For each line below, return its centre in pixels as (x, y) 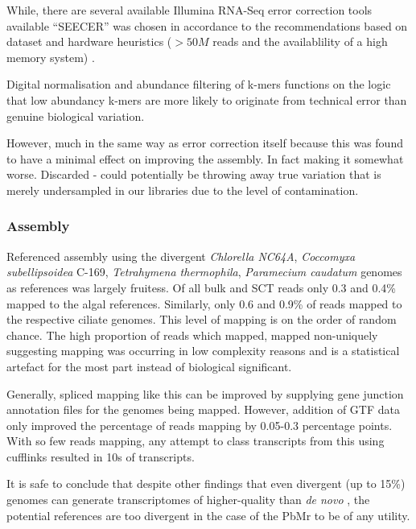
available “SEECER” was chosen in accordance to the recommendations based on (207, 25)
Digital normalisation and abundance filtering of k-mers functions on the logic (199, 84)
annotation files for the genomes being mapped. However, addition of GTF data (203, 409)
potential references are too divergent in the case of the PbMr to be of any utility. (208, 515)
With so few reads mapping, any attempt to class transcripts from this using (196, 441)
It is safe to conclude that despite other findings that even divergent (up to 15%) (206, 484)
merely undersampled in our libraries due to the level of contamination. (183, 190)
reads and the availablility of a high (300, 41)
